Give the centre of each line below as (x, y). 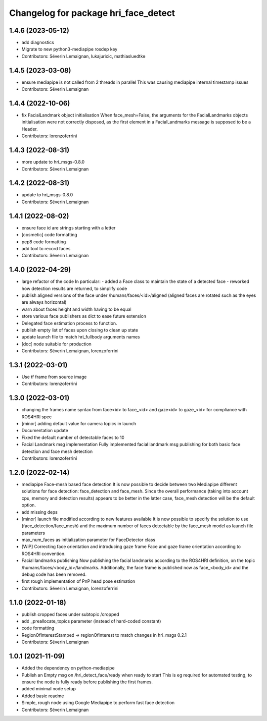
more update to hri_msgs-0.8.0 (53, 162)
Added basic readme (43, 696)
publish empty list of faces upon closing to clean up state (80, 330)
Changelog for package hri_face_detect (92, 13)
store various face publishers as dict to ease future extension (84, 316)
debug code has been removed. (54, 574)
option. (29, 505)
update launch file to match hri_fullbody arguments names (81, 337)
